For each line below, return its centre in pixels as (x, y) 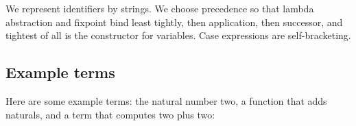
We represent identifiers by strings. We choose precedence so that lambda (160, 9)
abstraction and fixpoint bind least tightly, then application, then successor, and (174, 22)
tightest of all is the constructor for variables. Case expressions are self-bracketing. (178, 35)
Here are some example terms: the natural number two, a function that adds (166, 101)
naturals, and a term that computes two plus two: (110, 114)
